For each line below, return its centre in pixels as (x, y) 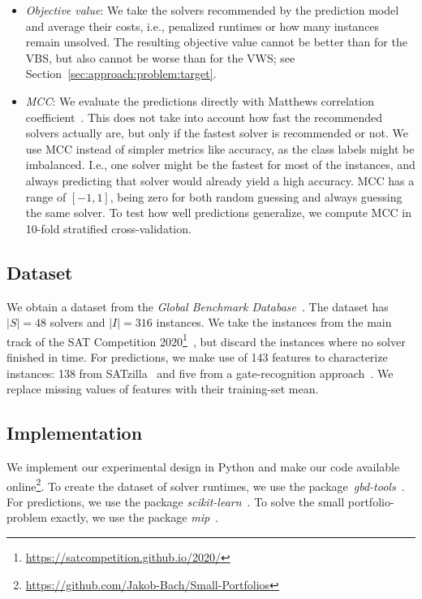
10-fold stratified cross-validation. (108, 228)
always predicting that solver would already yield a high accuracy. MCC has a (220, 180)
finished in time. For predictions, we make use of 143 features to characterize (197, 356)
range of (46, 196)
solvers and (78, 322)
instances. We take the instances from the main (274, 322)
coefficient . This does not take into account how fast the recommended (204, 117)
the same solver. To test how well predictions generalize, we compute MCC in (218, 213)
